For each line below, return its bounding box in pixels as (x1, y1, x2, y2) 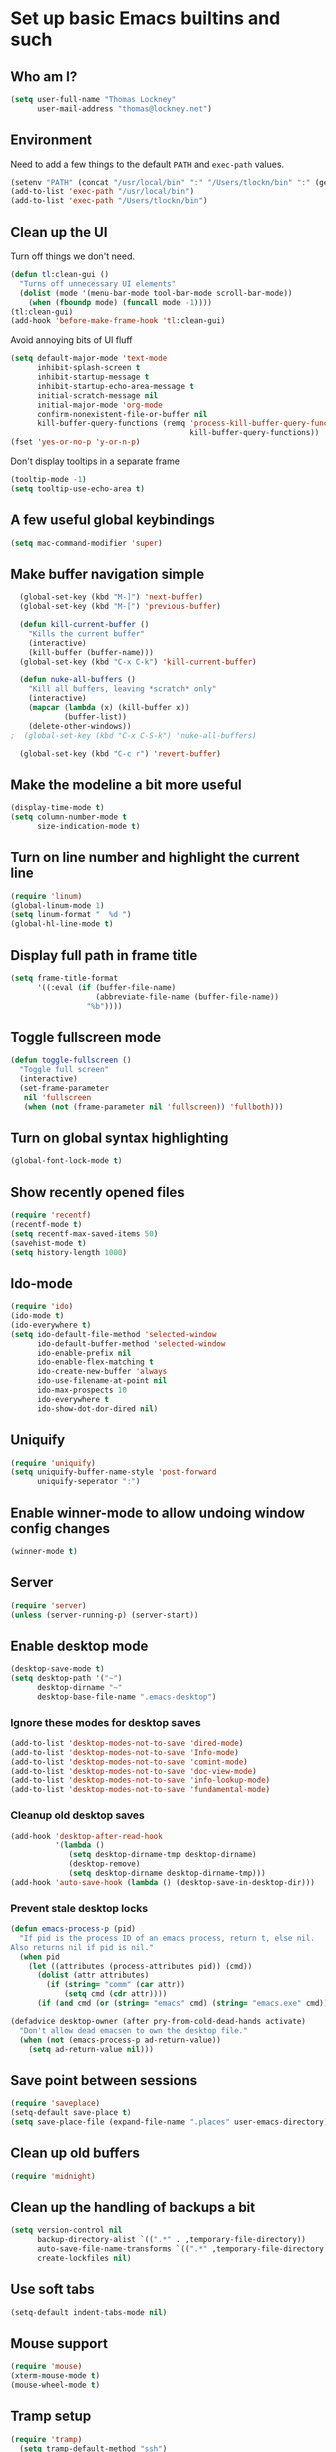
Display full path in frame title (10, 947, 198, 964)
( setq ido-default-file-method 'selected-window (10, 1329, 217, 1339)
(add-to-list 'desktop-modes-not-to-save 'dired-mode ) (10, 1738, 244, 1748)
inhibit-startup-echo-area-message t (36, 381, 195, 391)
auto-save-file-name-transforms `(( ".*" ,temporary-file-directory (36, 2244, 325, 2254)
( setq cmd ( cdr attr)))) (63, 1989, 168, 1999)
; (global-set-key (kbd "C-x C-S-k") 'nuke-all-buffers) (10, 730, 257, 741)
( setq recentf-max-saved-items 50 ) (10, 1228, 159, 1239)
